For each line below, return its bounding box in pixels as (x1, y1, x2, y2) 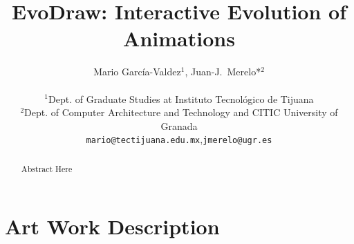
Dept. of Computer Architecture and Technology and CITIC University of (24, 105, 338, 120)
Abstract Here (21, 162, 73, 174)
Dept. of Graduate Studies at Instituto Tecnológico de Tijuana (48, 91, 314, 106)
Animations (123, 24, 235, 53)
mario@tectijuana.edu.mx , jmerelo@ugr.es (86, 132, 272, 147)
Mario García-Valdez (93, 64, 181, 79)
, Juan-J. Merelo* (185, 64, 261, 79)
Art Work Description (5, 212, 220, 241)
